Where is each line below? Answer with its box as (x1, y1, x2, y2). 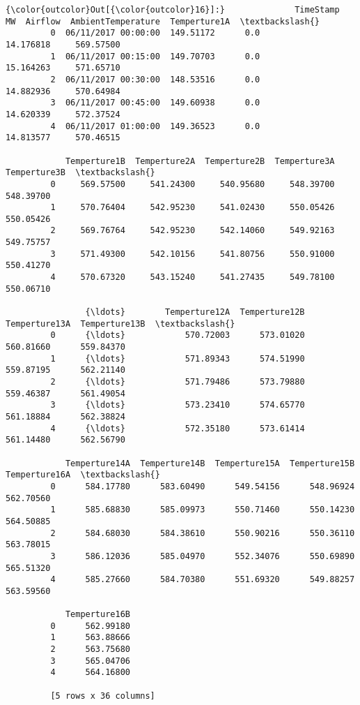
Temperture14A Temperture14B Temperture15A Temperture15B (65, 458, 355, 468)
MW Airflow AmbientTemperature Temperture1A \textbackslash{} (6, 16, 320, 27)
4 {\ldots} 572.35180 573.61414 (50, 423, 305, 433)
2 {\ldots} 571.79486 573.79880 (50, 377, 305, 387)
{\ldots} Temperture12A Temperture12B (85, 307, 305, 318)
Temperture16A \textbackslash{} (6, 470, 160, 480)
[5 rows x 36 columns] (50, 690, 155, 701)
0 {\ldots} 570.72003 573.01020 (50, 330, 305, 341)
